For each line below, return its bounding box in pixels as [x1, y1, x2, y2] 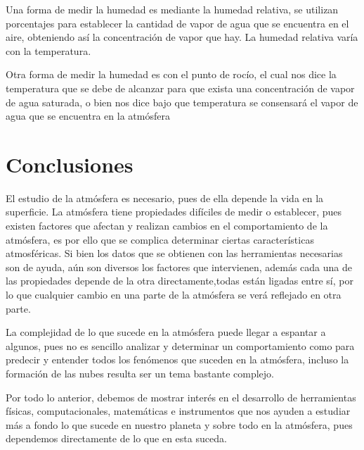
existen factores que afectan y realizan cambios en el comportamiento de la [6, 218, 328, 233]
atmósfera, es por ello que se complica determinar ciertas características [6, 232, 314, 246]
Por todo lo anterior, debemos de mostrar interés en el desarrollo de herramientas [6, 389, 356, 404]
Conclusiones [6, 149, 134, 178]
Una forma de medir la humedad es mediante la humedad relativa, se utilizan [6, 2, 339, 16]
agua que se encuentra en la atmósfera [6, 108, 170, 123]
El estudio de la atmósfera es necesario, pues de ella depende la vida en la [6, 190, 324, 205]
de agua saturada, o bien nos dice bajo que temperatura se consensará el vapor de [6, 94, 358, 109]
